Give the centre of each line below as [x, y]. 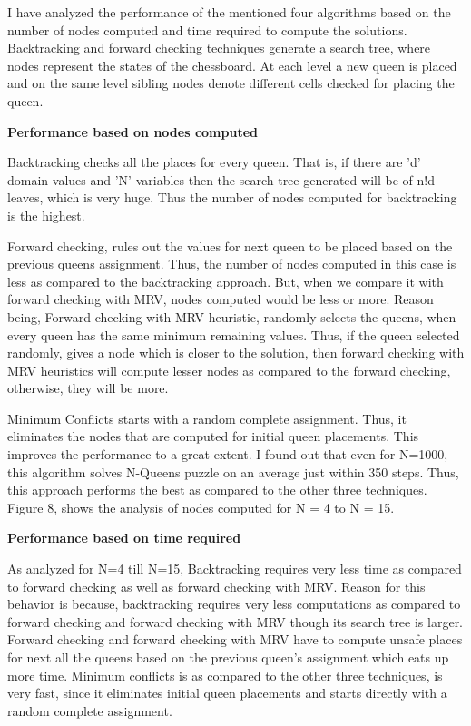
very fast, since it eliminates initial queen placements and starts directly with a [227, 693]
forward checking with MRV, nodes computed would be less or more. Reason [221, 299]
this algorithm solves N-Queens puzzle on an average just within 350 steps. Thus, [233, 471]
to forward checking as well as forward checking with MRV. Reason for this [216, 586]
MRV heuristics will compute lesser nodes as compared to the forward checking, [229, 370]
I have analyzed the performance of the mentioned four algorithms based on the [229, 12]
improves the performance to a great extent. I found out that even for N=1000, [228, 454]
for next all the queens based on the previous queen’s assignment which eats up [228, 657]
